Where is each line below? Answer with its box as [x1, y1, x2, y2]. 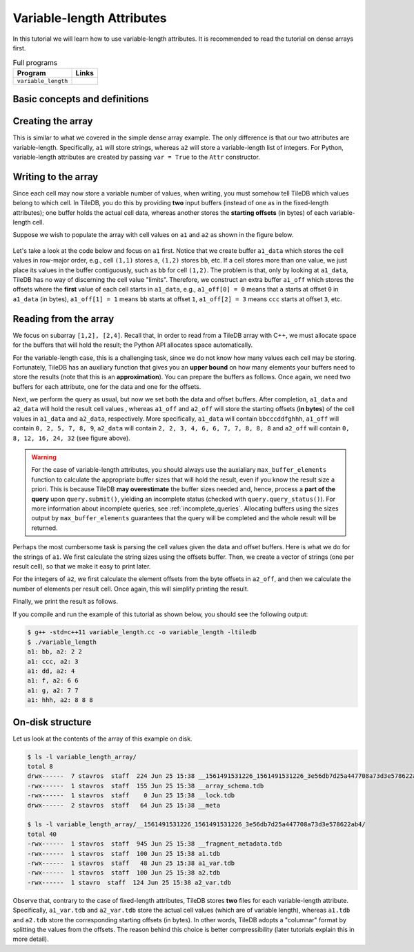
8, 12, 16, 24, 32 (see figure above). [12, 434, 130, 442]
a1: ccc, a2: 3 [27, 657, 79, 665]
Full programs [12, 57, 58, 67]
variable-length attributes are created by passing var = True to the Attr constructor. [12, 153, 260, 162]
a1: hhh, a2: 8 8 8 [27, 696, 93, 704]
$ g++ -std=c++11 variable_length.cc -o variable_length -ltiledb [27, 629, 257, 636]
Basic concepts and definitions [12, 93, 149, 105]
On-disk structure [12, 716, 92, 728]
